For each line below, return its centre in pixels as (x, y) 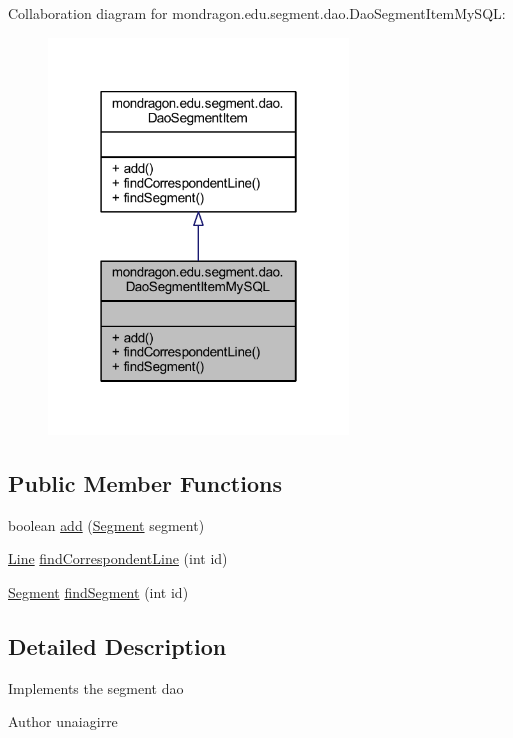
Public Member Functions (145, 482)
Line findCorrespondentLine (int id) (118, 558)
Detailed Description (117, 645)
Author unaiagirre (63, 721)
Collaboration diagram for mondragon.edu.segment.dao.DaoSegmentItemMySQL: (257, 13)
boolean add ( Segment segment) (106, 524)
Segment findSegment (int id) (98, 591)
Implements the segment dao (96, 687)
